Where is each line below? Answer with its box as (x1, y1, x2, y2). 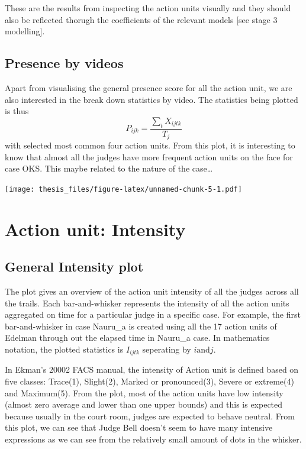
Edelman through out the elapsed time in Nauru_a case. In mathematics (5, 331, 270, 344)
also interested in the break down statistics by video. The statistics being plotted (5, 93, 298, 105)
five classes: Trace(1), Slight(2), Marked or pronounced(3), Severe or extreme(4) (5, 375, 294, 387)
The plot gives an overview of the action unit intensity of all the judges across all (5, 285, 299, 298)
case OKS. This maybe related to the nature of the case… (5, 162, 213, 175)
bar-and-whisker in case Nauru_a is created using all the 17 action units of (5, 319, 277, 332)
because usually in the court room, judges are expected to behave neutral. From (5, 409, 295, 422)
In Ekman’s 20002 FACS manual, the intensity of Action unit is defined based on (5, 363, 299, 376)
